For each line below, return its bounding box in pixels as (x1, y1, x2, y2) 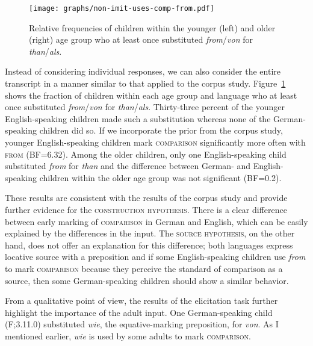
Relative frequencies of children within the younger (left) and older (29, 21, 276, 34)
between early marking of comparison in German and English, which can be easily (5, 215, 308, 227)
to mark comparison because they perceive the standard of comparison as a (5, 262, 283, 274)
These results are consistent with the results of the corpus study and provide (5, 191, 288, 204)
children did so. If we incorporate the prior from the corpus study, (39, 124, 283, 137)
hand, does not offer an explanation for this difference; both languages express (5, 238, 293, 251)
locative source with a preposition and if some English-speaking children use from (5, 250, 306, 263)
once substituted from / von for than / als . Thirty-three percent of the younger (5, 100, 285, 113)
